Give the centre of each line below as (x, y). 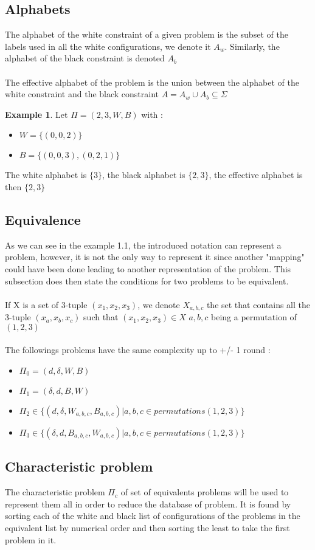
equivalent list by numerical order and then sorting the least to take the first (147, 527)
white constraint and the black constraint (82, 94)
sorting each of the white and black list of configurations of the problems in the (153, 516)
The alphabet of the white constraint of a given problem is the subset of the (147, 34)
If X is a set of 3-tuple (46, 304)
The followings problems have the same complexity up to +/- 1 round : (138, 350)
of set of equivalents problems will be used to (205, 492)
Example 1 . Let (36, 114)
